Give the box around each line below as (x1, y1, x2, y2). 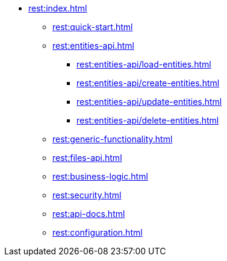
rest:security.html (52, 190, 122, 200)
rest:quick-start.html (52, 22, 133, 32)
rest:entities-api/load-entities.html (76, 59, 211, 69)
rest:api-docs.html (52, 209, 125, 219)
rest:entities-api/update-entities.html (76, 96, 222, 107)
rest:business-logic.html (52, 171, 148, 181)
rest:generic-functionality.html (52, 134, 173, 144)
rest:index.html (28, 3, 87, 13)
